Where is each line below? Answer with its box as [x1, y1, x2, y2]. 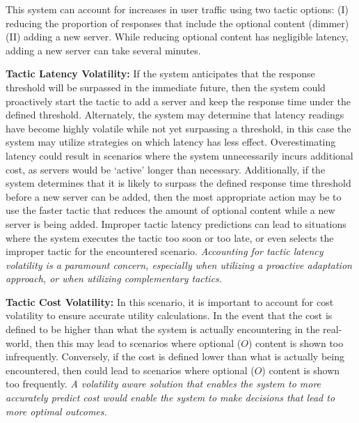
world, [6, 335, 32, 350]
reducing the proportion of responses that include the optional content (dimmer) [6, 15, 349, 30]
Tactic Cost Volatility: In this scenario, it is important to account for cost [6, 294, 334, 309]
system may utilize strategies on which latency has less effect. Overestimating [6, 134, 336, 149]
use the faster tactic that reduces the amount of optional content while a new [6, 203, 335, 217]
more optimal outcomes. [6, 403, 107, 418]
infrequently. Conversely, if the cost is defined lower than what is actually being [6, 349, 344, 364]
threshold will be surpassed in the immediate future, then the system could [6, 79, 326, 94]
